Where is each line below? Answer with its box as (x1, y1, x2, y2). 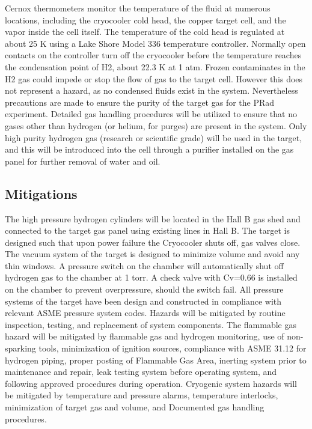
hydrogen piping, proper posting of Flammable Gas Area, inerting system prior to (5, 353, 307, 366)
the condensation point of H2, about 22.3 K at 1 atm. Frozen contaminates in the (5, 60, 305, 73)
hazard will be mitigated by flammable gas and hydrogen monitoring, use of (5, 330, 284, 342)
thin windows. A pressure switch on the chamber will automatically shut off (5, 259, 284, 272)
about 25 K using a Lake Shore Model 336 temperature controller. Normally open (5, 37, 306, 49)
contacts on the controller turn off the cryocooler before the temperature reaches (5, 49, 302, 61)
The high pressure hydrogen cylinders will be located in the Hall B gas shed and (5, 212, 301, 225)
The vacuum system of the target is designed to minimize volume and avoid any (5, 248, 300, 260)
